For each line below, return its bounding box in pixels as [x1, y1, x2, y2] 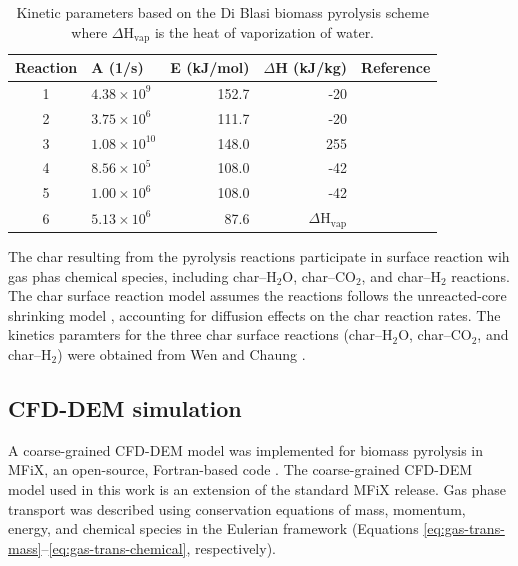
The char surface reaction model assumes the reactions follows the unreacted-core [8, 285, 507, 306]
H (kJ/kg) [275, 57, 348, 78]
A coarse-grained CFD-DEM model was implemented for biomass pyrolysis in [8, 439, 484, 460]
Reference [361, 57, 431, 78]
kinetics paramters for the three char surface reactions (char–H [8, 324, 393, 345]
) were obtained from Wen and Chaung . [57, 344, 306, 365]
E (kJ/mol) [170, 57, 250, 78]
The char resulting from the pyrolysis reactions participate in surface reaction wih [8, 246, 510, 267]
